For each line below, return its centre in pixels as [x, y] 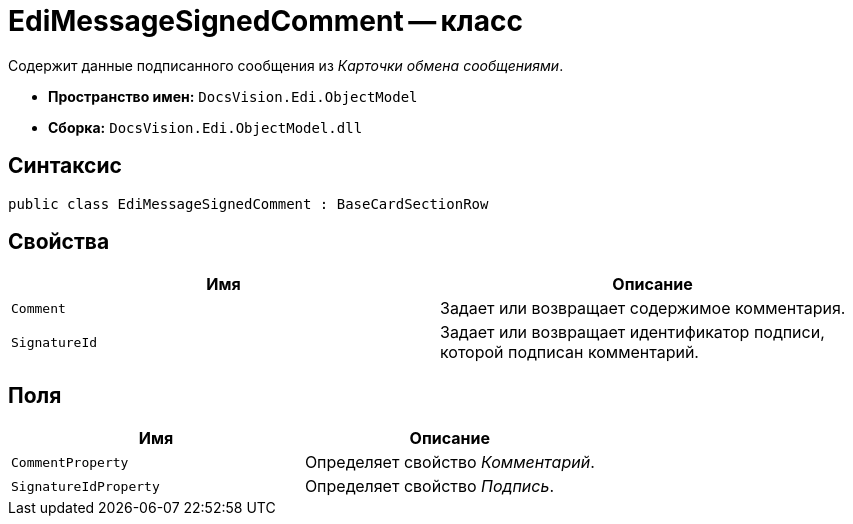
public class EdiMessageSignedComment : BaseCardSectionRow [248, 203]
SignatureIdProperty [85, 486]
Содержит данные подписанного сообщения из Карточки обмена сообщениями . [286, 65]
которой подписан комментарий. [569, 352]
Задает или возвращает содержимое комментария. [643, 308]
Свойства [59, 242]
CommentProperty [70, 462]
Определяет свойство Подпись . [429, 486]
